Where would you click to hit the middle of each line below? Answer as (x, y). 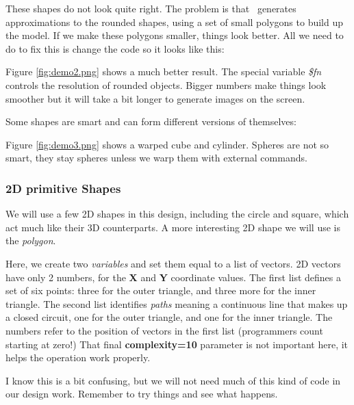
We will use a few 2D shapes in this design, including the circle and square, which (177, 214)
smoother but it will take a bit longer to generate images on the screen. (155, 98)
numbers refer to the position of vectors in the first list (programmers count (164, 330)
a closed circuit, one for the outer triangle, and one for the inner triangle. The (169, 317)
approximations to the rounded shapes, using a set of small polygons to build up (174, 22)
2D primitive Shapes (63, 188)
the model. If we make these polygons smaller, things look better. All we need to (175, 35)
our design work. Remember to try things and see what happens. (142, 394)
